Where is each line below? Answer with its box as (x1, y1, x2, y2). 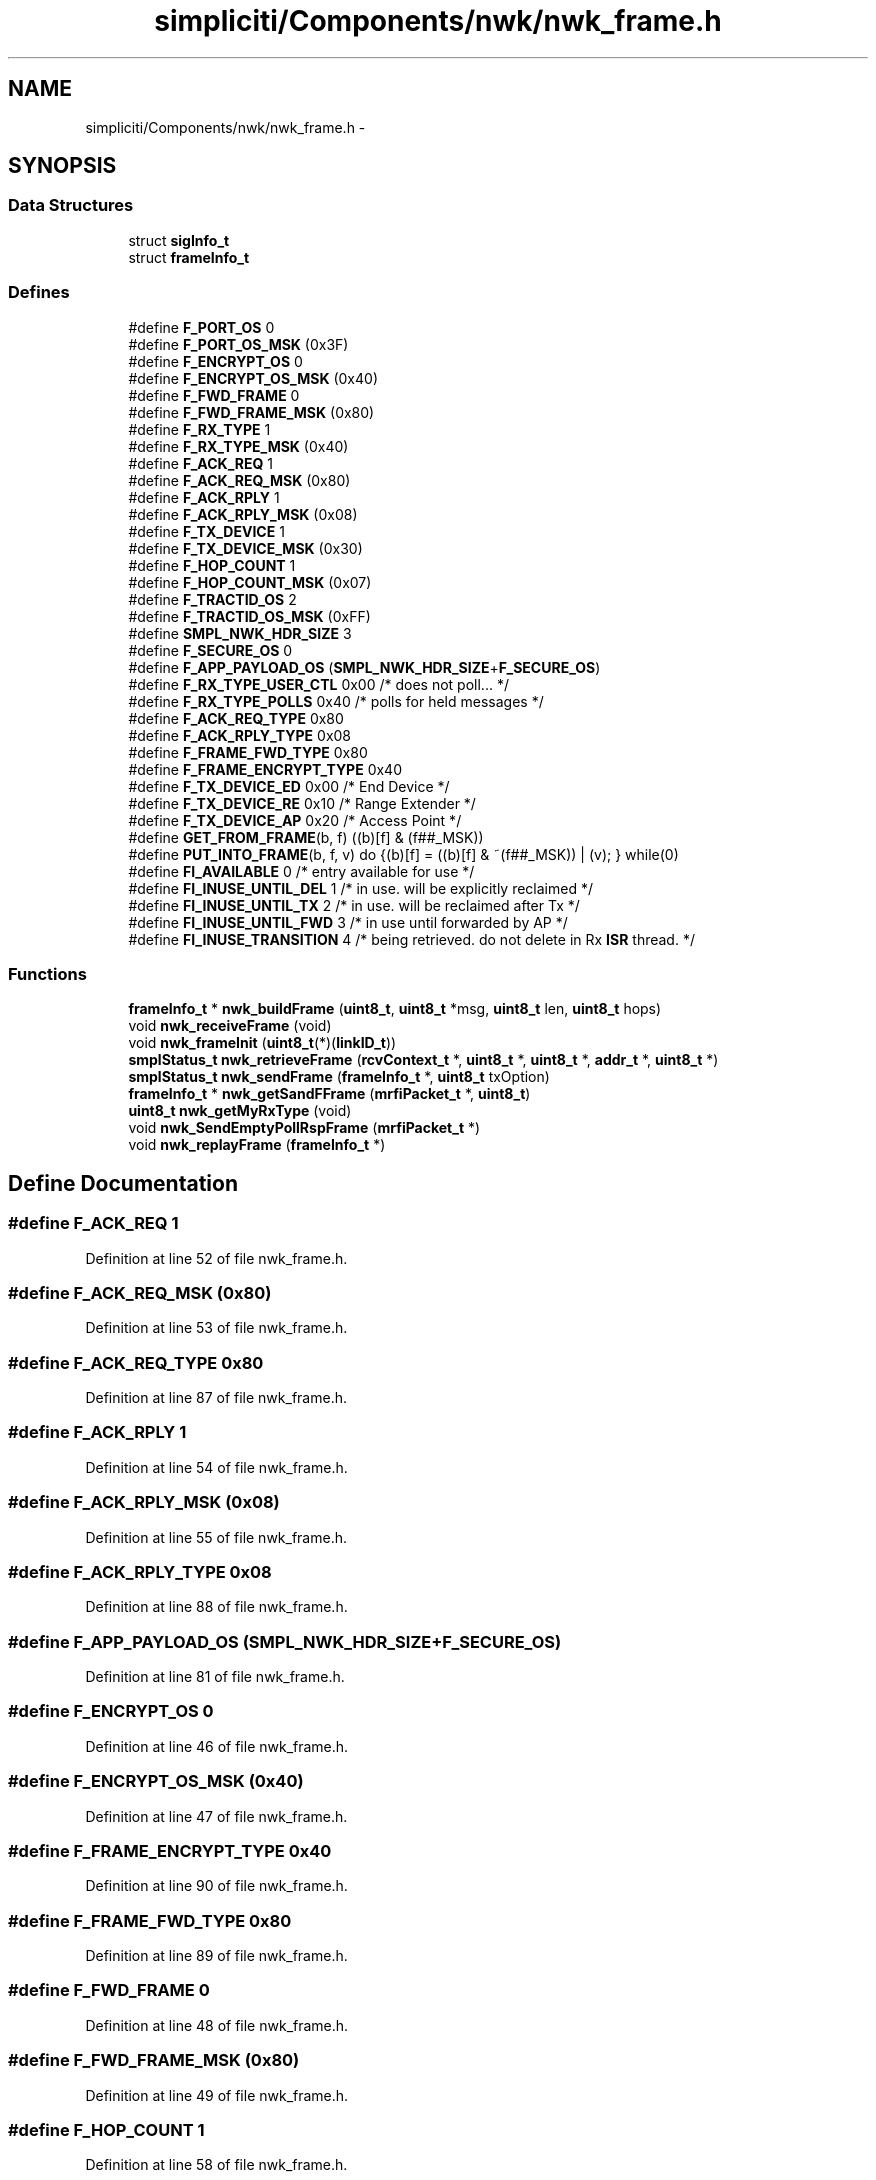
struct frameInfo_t (128, 248, 250, 266)
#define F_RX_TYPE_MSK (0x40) (128, 437, 349, 455)
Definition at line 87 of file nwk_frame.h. (85, 1389, 347, 1407)
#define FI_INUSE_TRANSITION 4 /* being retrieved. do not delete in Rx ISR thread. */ (128, 930, 695, 948)
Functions (8, 963, 87, 984)
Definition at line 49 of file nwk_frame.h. (85, 2086, 349, 2104)
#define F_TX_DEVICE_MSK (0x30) (128, 539, 363, 557)
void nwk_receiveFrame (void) (128, 1017, 332, 1035)
